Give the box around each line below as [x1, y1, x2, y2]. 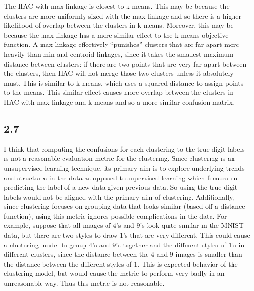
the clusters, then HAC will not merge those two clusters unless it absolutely [4, 68, 233, 78]
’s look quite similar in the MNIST [140, 220, 244, 230]
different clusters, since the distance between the [4, 249, 149, 259]
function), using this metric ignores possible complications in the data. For [4, 210, 227, 221]
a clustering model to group [4, 239, 87, 249]
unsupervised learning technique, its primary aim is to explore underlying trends [4, 162, 245, 173]
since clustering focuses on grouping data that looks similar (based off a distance [4, 201, 245, 211]
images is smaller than [175, 249, 242, 259]
